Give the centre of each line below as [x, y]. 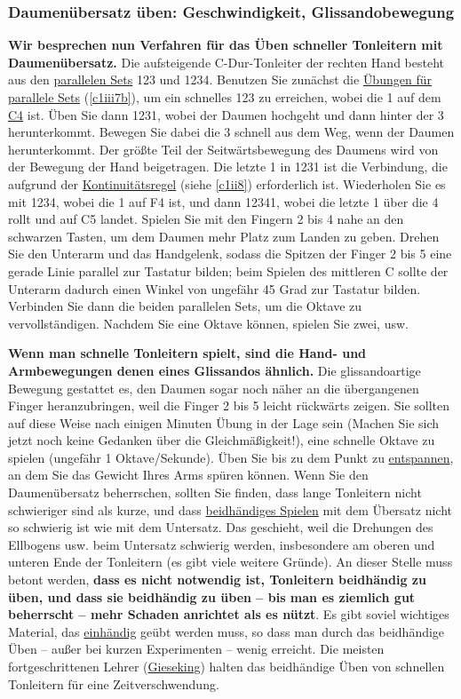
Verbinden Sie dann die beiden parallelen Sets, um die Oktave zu [185, 306]
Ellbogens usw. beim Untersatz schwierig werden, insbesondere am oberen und [222, 544]
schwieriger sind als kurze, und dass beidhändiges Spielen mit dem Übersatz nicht [230, 509]
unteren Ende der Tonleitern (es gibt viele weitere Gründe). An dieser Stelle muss [230, 562]
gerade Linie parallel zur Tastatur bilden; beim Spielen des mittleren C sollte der [228, 270]
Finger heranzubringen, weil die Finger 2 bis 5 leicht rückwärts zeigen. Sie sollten [229, 405]
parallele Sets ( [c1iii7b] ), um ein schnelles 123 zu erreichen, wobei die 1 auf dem [225, 97]
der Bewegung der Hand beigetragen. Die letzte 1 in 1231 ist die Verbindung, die [228, 167]
